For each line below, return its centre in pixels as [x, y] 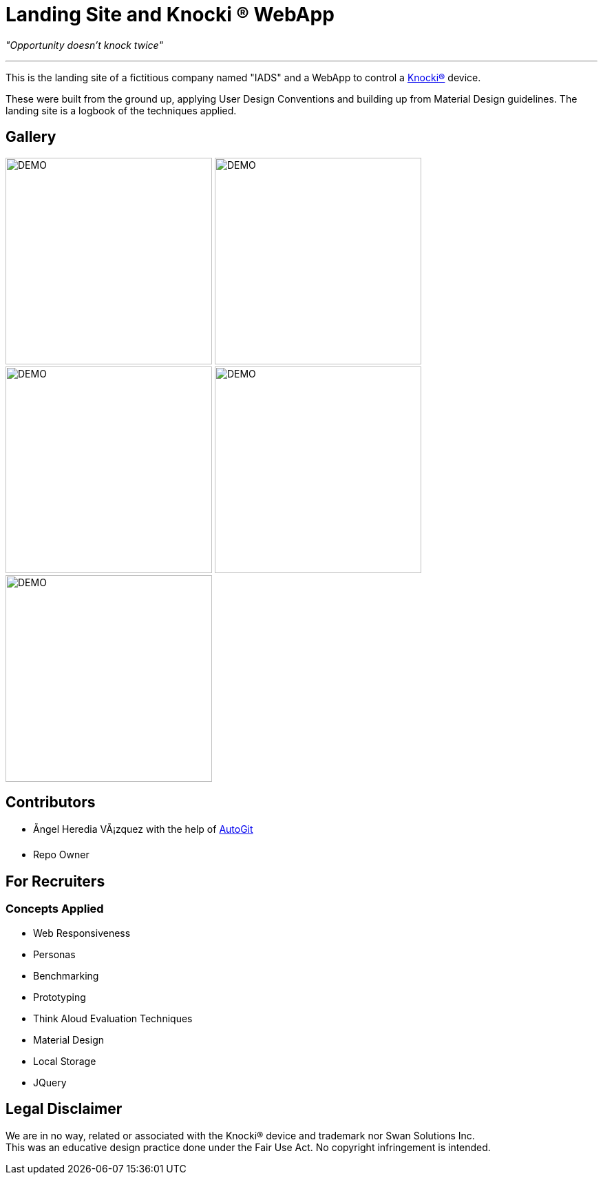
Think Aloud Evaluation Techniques [113, 1018]
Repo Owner [61, 855]
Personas [54, 954]
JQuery [50, 1082]
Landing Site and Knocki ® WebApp [170, 14]
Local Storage [65, 1061]
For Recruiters [55, 881]
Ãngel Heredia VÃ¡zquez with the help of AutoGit [143, 829]
